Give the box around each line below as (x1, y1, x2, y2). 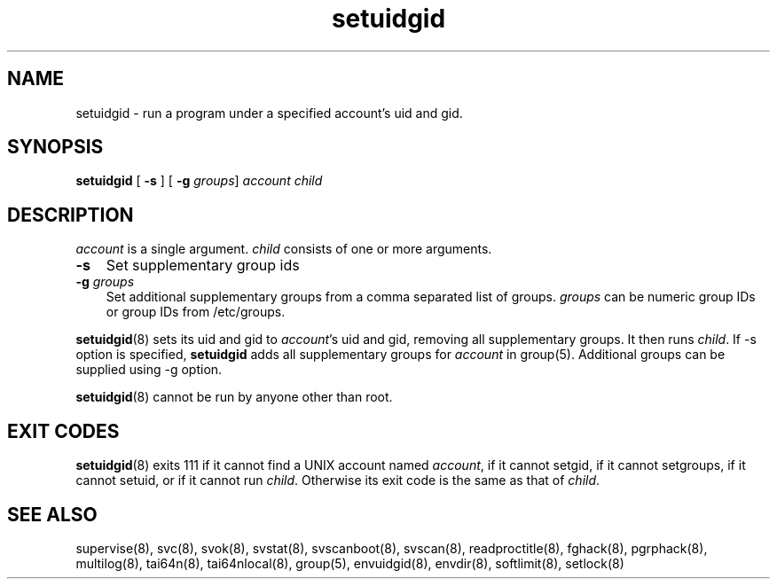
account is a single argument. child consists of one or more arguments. (75, 241, 492, 257)
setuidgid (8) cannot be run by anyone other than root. (75, 389, 393, 405)
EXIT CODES (7, 419, 120, 442)
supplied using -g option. (75, 362, 223, 378)
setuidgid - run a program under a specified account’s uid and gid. (75, 105, 463, 121)
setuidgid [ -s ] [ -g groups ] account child (75, 173, 323, 189)
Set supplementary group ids (106, 256, 300, 275)
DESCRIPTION (7, 203, 134, 226)
